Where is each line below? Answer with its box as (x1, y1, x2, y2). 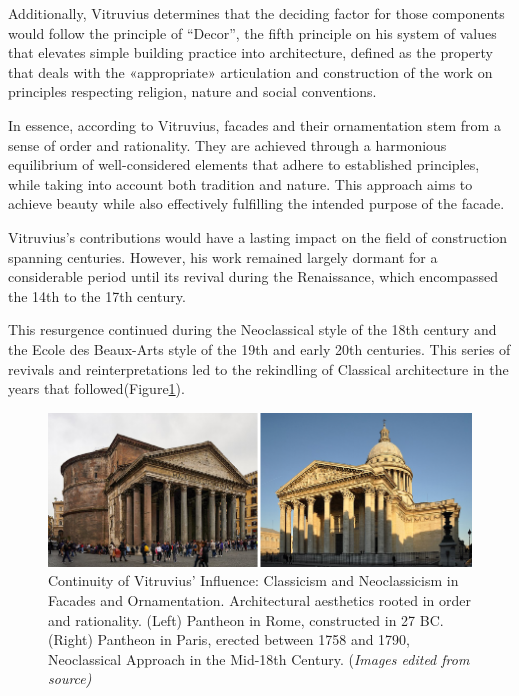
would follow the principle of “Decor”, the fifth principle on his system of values (8, 22, 497, 43)
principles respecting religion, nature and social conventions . (8, 81, 377, 102)
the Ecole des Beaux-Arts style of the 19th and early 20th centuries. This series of (8, 338, 511, 359)
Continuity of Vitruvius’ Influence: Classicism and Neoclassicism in (48, 570, 459, 591)
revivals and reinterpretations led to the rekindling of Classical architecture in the (8, 358, 509, 379)
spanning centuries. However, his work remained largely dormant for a (8, 246, 438, 267)
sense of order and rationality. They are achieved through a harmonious (8, 134, 447, 155)
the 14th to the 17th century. (8, 285, 186, 306)
